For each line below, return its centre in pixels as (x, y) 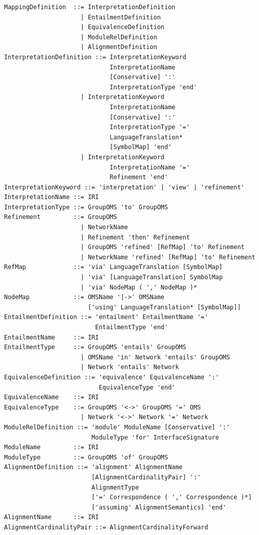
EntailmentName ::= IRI (52, 337)
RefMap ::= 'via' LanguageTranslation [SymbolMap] (113, 267)
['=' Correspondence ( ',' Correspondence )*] (171, 497)
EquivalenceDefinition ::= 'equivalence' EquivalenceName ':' (112, 377)
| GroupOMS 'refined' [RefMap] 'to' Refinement (163, 247)
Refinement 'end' (139, 177)
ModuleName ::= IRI (52, 447)
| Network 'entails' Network (130, 367)
